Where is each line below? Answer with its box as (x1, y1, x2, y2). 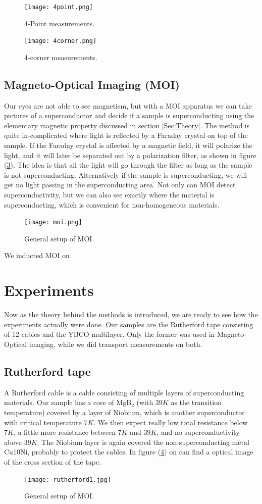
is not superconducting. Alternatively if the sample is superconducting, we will (4, 169, 247, 180)
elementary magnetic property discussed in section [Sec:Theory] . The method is (4, 120, 250, 130)
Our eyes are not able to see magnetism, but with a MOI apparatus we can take (4, 100, 252, 111)
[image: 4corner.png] (24, 37, 97, 45)
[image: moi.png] (24, 219, 82, 226)
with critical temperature (4, 417, 82, 427)
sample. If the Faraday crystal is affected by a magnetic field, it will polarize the (4, 140, 252, 150)
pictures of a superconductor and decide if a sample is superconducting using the (4, 110, 254, 121)
